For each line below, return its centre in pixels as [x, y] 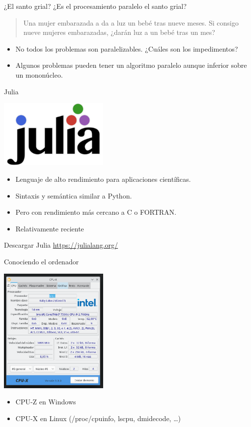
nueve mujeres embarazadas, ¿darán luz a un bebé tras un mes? [119, 32]
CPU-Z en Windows [46, 402]
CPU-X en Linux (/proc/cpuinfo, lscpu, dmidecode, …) [98, 418]
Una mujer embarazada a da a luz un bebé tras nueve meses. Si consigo [131, 22]
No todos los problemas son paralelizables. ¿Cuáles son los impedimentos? [127, 48]
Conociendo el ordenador [42, 262]
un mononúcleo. [39, 74]
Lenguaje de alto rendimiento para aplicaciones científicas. [103, 179]
